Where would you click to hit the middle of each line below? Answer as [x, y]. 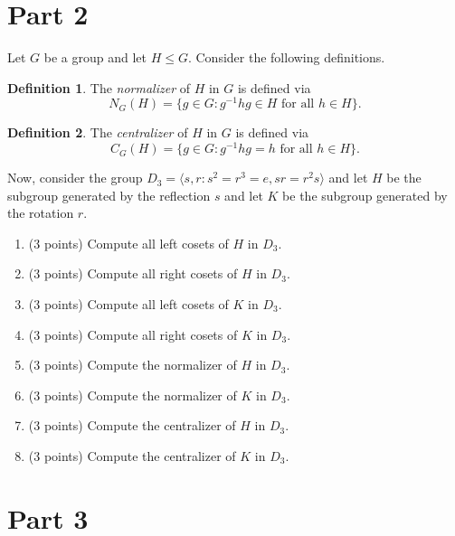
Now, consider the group [75, 178]
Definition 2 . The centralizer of [98, 132]
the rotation [41, 213]
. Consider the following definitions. [286, 57]
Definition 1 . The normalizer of [99, 87]
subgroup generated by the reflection [109, 195]
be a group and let [95, 57]
